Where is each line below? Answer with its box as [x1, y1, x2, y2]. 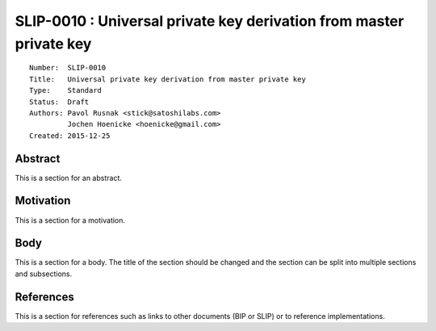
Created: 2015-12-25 [29, 131, 111, 140]
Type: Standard [29, 86, 103, 95]
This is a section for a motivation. [15, 215, 125, 225]
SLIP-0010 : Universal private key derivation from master [15, 12, 405, 30]
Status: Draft [29, 97, 90, 107]
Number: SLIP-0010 [29, 63, 107, 73]
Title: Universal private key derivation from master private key [29, 74, 306, 84]
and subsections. [15, 269, 73, 279]
